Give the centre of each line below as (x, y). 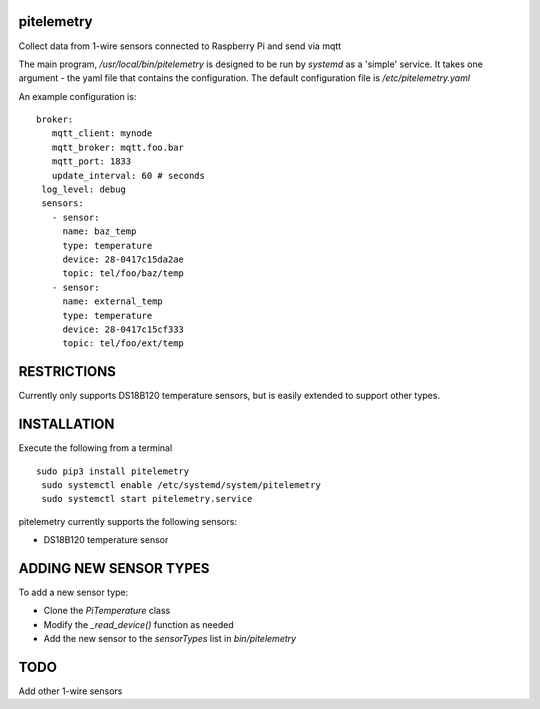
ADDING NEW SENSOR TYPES (114, 568)
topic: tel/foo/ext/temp (123, 343)
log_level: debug (84, 189)
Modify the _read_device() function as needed (138, 624)
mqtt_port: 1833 (91, 161)
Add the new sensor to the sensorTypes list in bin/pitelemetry (170, 639)
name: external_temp (113, 301)
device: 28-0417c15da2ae (123, 259)
